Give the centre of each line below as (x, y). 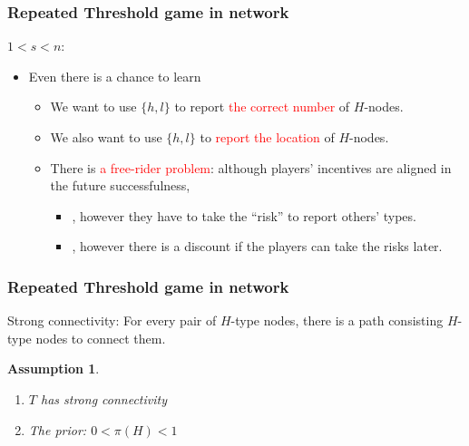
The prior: (58, 429)
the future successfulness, (120, 185)
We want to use (93, 107)
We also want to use (106, 137)
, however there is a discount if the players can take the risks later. (257, 246)
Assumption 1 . (54, 368)
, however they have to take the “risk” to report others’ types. (244, 215)
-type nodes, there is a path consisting (337, 320)
